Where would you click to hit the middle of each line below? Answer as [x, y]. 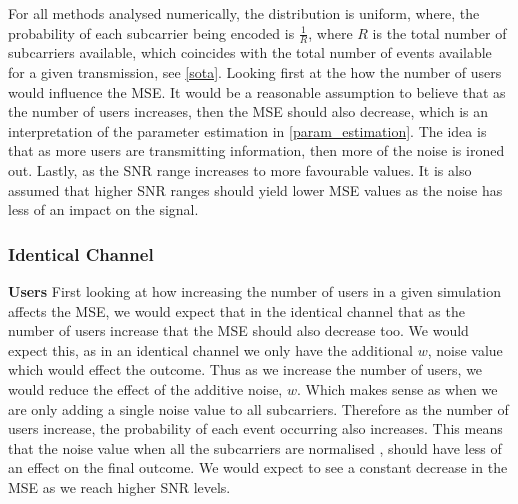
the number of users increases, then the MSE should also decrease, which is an [248, 111]
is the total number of [439, 32]
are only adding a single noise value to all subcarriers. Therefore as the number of [258, 408]
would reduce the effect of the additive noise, [145, 388]
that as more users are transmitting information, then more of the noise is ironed [256, 150]
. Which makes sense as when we [397, 388]
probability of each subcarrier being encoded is [151, 32]
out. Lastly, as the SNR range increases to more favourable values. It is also [240, 169]
